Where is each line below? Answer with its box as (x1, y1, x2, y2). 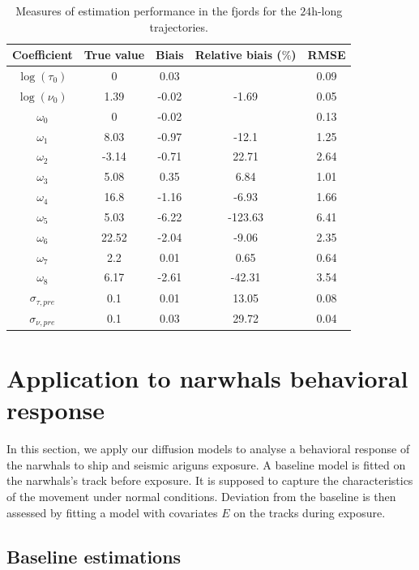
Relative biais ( (195, 46, 282, 63)
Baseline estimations (6, 543, 182, 568)
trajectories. (149, 18, 208, 35)
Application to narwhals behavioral (6, 362, 408, 395)
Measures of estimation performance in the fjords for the (15, 2, 297, 19)
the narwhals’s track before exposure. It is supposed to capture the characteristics (6, 472, 413, 489)
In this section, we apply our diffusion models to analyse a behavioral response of (6, 440, 410, 457)
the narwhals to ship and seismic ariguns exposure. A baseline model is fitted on (6, 456, 406, 473)
